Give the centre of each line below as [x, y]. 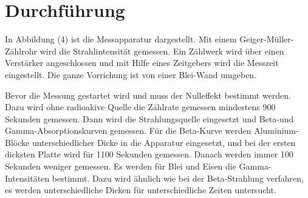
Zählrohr [21, 51]
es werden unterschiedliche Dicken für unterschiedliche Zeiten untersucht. [141, 190]
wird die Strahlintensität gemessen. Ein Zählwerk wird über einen [162, 51]
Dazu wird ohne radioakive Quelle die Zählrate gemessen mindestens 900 [140, 107]
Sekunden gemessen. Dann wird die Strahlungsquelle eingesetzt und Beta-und [149, 118]
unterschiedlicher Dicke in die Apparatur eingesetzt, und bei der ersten [164, 142]
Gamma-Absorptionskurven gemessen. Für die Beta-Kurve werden [128, 130]
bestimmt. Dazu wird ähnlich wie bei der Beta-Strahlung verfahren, [178, 178]
